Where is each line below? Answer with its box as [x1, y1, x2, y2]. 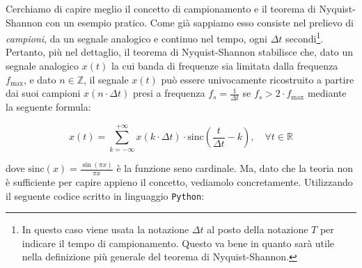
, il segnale [84, 72, 129, 86]
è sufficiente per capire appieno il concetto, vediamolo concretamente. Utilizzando [6, 174, 353, 189]
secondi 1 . [285, 29, 324, 45]
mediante [307, 86, 347, 100]
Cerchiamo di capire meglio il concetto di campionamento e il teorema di [6, 1, 316, 15]
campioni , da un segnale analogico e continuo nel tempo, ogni [6, 31, 268, 45]
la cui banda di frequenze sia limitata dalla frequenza [111, 58, 338, 73]
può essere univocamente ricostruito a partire [161, 72, 354, 86]
